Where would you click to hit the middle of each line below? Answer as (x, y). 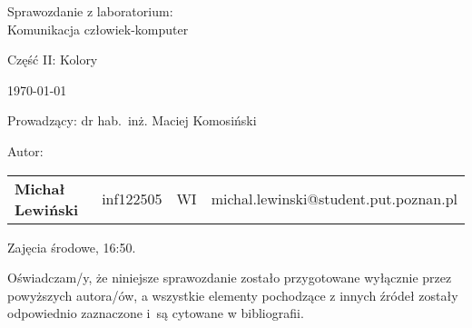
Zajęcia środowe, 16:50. (72, 247)
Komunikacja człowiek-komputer (98, 29)
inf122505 (132, 199)
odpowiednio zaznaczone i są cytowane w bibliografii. (156, 313)
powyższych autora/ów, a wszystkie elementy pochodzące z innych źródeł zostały (233, 295)
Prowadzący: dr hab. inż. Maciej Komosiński (132, 120)
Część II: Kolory (53, 60)
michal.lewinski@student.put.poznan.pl (334, 199)
